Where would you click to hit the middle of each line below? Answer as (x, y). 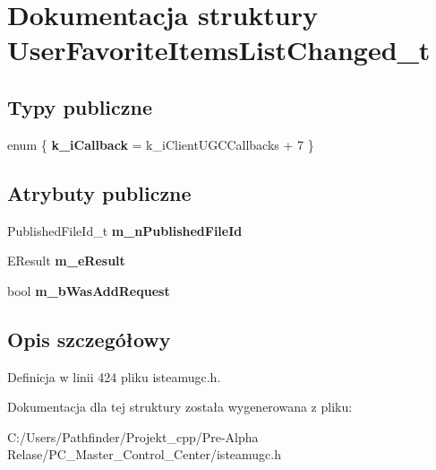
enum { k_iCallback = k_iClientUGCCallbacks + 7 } (161, 144)
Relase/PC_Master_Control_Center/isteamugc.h (144, 454)
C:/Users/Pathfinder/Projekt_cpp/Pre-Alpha (133, 436)
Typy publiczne (80, 106)
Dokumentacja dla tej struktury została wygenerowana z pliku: (180, 407)
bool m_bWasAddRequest (89, 290)
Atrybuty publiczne (99, 192)
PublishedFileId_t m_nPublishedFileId (125, 230)
